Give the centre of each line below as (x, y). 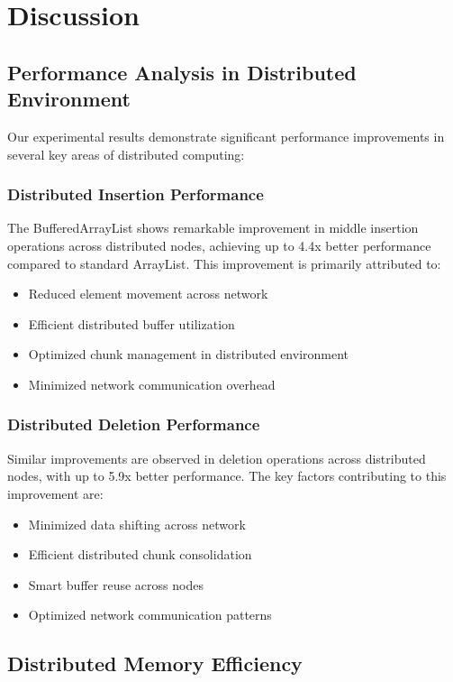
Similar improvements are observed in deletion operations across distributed (217, 458)
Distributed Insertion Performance (136, 194)
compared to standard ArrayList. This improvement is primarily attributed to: (224, 263)
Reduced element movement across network (148, 294)
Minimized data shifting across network (137, 524)
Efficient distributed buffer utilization (131, 323)
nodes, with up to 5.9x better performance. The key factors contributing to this (227, 476)
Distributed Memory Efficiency (155, 664)
